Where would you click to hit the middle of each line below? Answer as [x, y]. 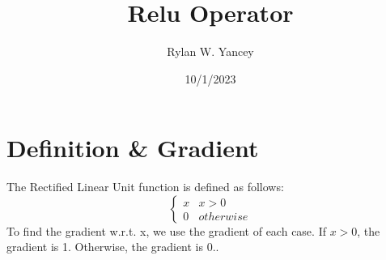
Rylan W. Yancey [210, 51]
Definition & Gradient [133, 148]
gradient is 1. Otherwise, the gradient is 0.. [113, 247]
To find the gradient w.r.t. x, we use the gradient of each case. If [166, 230]
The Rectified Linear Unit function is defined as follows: [145, 187]
